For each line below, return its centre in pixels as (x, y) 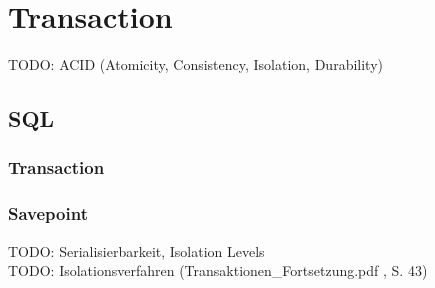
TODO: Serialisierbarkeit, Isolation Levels (136, 250)
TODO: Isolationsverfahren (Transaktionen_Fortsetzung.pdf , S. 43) (218, 270)
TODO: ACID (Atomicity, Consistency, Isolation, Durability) (195, 64)
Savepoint (48, 213)
